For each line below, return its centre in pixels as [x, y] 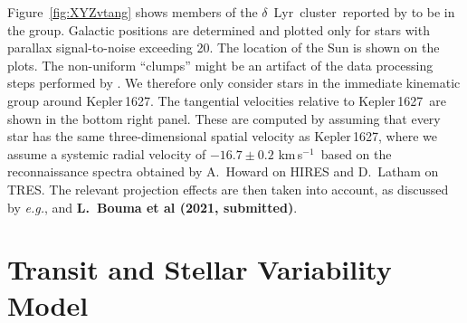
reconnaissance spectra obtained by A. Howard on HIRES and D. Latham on [223, 171]
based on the [356, 153]
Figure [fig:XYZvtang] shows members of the [133, 12]
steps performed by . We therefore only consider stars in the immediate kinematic [234, 83]
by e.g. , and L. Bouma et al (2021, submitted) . [152, 207]
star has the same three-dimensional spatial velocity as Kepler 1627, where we [222, 136]
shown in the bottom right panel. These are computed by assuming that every [224, 118]
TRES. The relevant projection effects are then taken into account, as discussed [228, 189]
